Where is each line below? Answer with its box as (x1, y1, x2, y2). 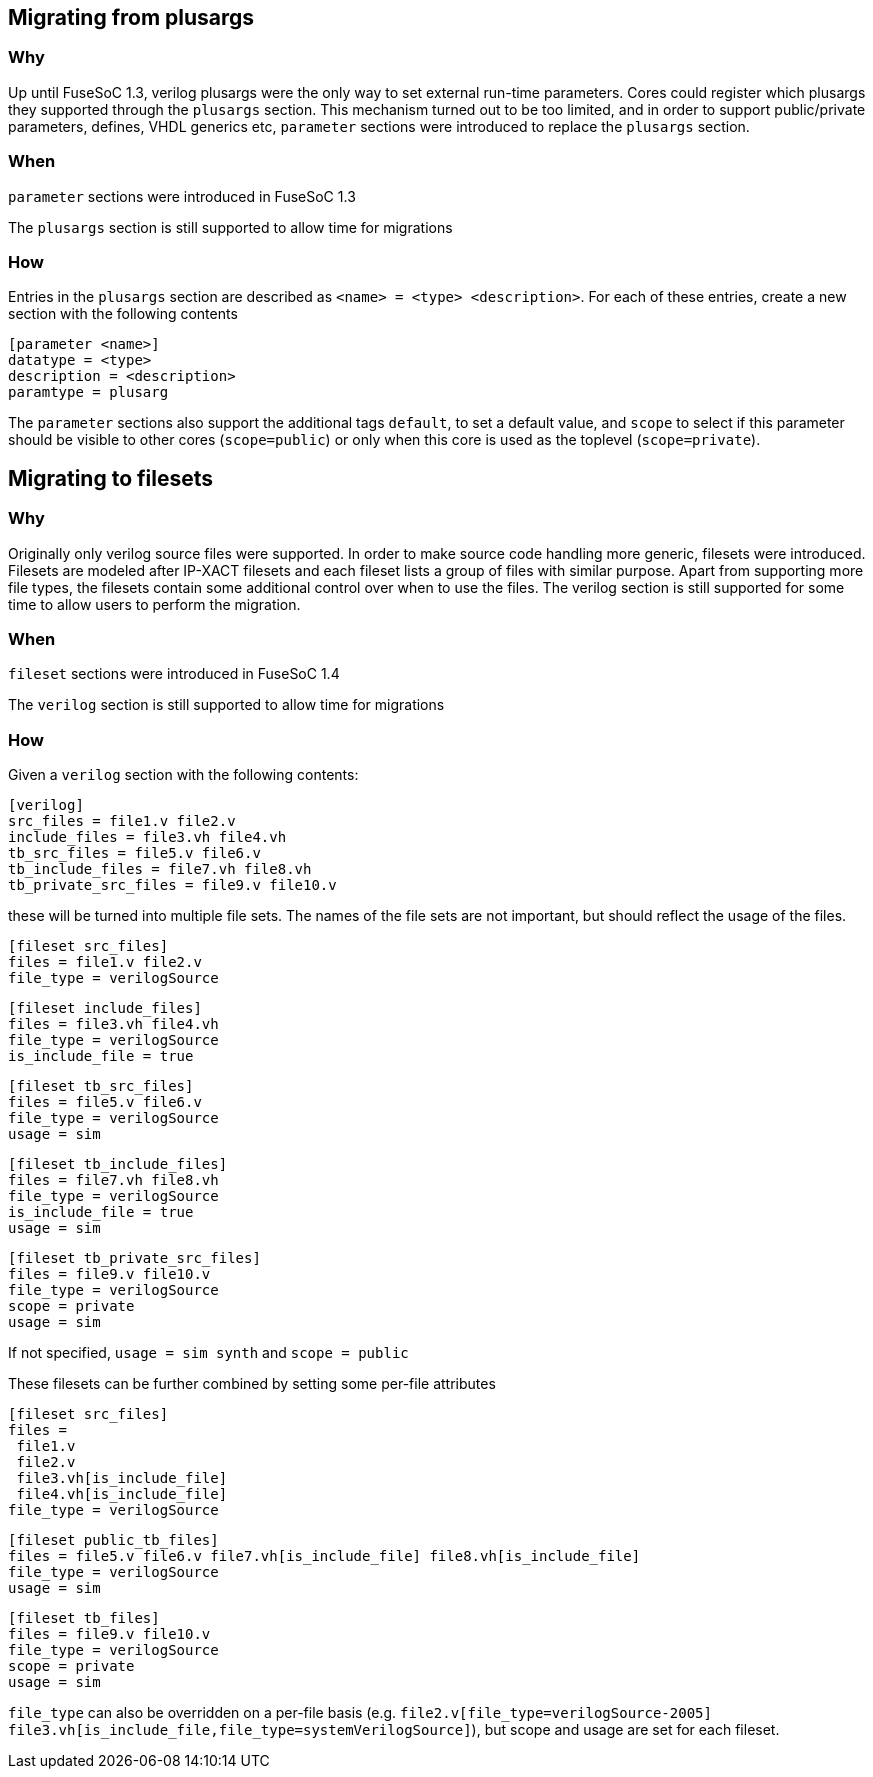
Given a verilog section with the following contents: (8, 766, 359, 784)
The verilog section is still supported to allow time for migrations (8, 696, 445, 714)
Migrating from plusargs (8, 5, 255, 30)
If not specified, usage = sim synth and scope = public (8, 1344, 409, 1362)
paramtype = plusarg (8, 384, 169, 401)
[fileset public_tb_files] (8, 1532, 219, 1549)
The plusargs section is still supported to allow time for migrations (8, 218, 453, 236)
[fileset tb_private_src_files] (8, 1250, 261, 1267)
